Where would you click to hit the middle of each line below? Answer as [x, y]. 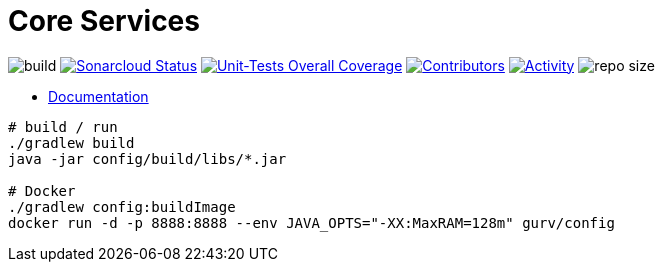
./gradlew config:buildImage [122, 206]
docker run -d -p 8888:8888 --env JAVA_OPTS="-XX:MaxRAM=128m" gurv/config [311, 222]
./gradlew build [71, 142]
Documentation [98, 96]
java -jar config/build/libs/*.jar [147, 158]
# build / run [63, 126]
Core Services [104, 21]
